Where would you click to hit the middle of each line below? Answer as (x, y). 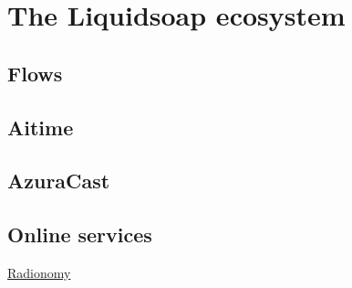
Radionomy (39, 272)
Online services (80, 235)
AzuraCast (59, 181)
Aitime (41, 127)
